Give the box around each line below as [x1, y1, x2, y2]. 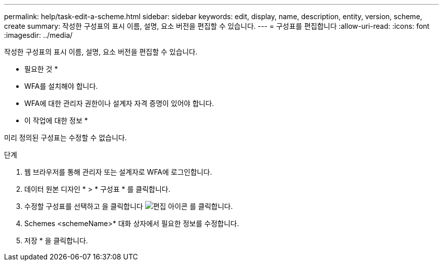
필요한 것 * [24, 65, 58, 73]
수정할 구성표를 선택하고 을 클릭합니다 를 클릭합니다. [24, 202, 233, 210]
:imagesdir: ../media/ [4, 31, 73, 39]
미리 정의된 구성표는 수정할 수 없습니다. [4, 133, 127, 142]
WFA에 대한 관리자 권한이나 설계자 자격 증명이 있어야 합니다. [24, 99, 214, 108]
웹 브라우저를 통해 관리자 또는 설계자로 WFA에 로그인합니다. [24, 168, 212, 176]
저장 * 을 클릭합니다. [24, 236, 88, 245]
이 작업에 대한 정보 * [24, 116, 88, 125]
